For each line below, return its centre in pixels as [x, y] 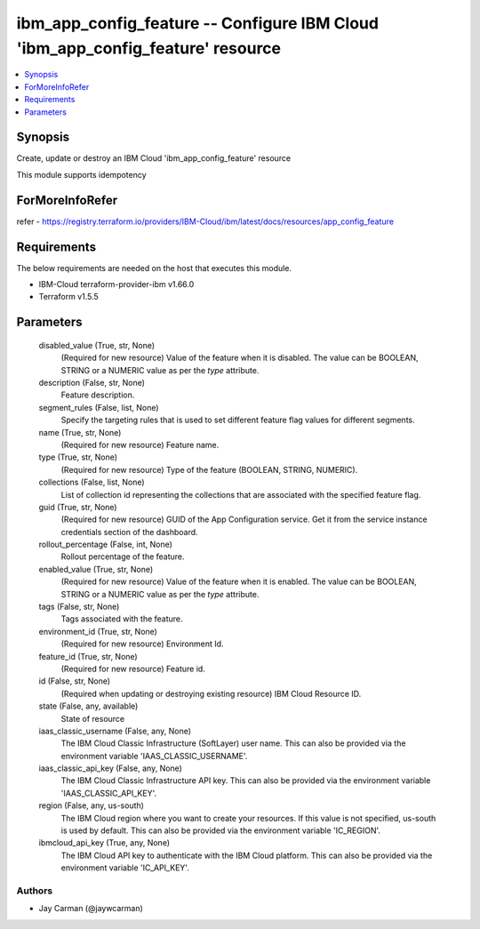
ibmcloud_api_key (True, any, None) [104, 843]
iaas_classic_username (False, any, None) [115, 731]
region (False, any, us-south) [91, 805]
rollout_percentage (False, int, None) [106, 545]
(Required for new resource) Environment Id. [142, 644]
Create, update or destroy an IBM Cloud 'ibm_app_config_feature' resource [154, 158]
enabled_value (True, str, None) [96, 569]
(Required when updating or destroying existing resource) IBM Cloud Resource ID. [211, 693]
